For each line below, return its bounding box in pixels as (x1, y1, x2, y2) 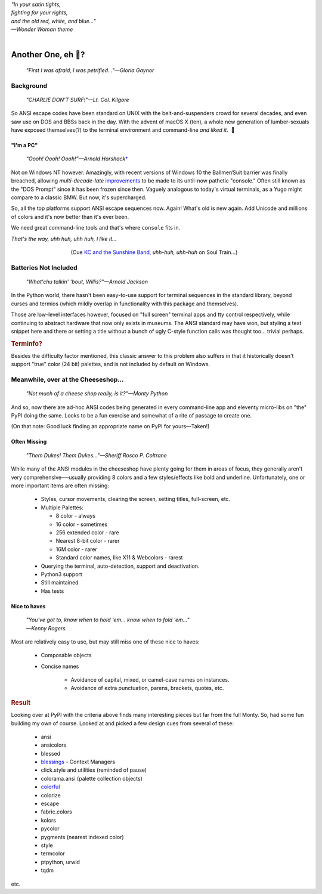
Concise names (41, 663, 79, 670)
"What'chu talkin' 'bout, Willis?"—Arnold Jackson (26, 278, 148, 285)
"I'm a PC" (11, 142, 38, 149)
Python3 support (41, 570, 83, 578)
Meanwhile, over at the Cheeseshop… (11, 376, 124, 384)
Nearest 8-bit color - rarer (55, 537, 120, 545)
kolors (41, 816, 57, 824)
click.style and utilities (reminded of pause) (41, 766, 147, 774)
